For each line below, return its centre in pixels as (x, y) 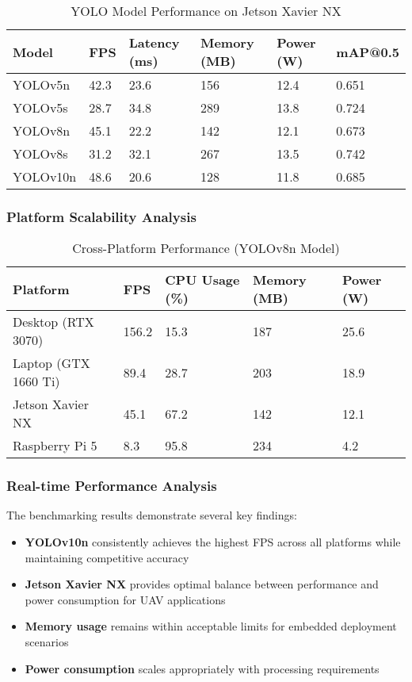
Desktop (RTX (53, 322)
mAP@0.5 (368, 52)
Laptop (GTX (51, 363)
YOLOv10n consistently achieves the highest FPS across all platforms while (213, 542)
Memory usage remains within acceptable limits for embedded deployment (211, 626)
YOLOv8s (40, 153)
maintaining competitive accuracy (107, 557)
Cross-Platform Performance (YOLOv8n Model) (206, 248)
